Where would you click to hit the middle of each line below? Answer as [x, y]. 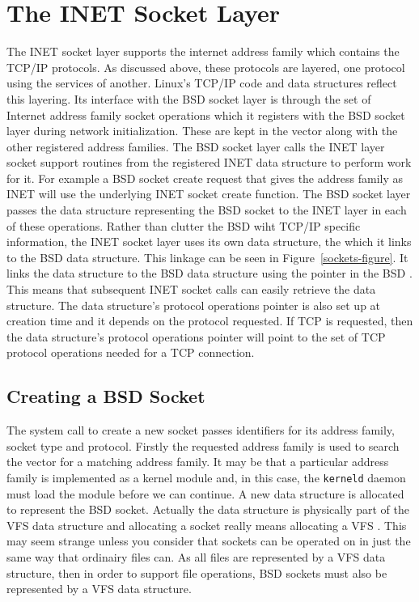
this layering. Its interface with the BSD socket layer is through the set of [189, 98]
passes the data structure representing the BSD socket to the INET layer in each [207, 210]
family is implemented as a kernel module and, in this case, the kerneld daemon [206, 477]
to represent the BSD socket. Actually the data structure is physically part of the [208, 509]
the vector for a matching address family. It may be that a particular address [198, 462]
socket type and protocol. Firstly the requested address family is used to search [203, 445]
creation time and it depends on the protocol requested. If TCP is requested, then [210, 321]
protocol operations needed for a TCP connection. [131, 352]
